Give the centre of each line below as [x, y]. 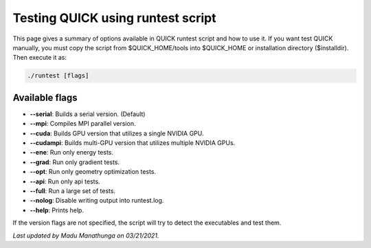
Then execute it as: [40, 58]
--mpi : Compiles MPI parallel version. [83, 124]
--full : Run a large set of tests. [73, 191]
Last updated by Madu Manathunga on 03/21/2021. [86, 235]
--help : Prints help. [57, 210]
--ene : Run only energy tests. [71, 153]
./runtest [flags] [58, 76]
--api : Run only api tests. [65, 181]
